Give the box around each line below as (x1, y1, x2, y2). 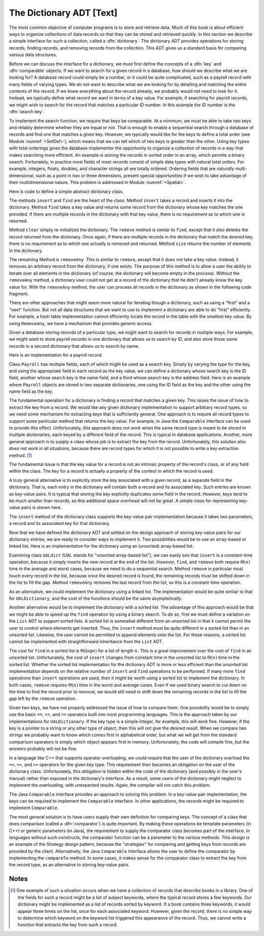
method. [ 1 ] (9, 452, 32, 458)
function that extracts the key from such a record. (18, 922, 118, 928)
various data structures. (9, 52, 57, 58)
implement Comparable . (9, 805, 59, 811)
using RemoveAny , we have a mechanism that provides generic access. (9, 320, 153, 326)
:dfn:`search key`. (9, 109, 45, 115)
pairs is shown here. (21, 504, 62, 510)
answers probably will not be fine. (9, 746, 78, 752)
